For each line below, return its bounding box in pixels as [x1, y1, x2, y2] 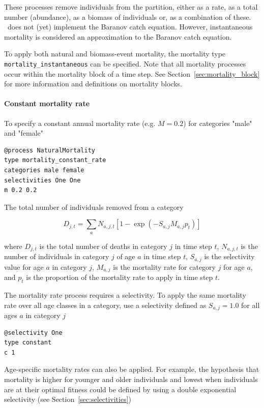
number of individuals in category [4, 251, 109, 262]
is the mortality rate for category [113, 261, 216, 272]
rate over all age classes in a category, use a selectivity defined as [4, 299, 207, 310]
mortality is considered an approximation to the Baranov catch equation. [4, 31, 232, 42]
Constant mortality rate [4, 98, 90, 109]
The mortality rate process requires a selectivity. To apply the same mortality [4, 289, 246, 300]
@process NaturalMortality [4, 146, 95, 154]
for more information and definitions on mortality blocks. [4, 78, 182, 89]
